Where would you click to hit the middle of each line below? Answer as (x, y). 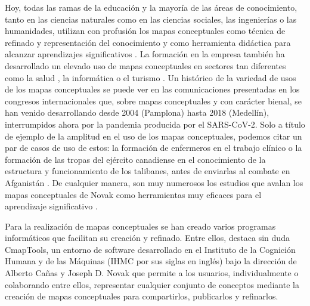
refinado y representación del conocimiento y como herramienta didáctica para (148, 42)
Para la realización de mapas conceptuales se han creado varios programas (140, 226)
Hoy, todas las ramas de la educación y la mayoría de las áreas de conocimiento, (151, 7)
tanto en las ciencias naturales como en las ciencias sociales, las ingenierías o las (151, 19)
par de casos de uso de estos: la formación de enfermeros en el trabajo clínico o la (154, 148)
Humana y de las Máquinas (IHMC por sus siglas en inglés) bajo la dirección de (151, 261)
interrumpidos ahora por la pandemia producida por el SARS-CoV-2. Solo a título (155, 124)
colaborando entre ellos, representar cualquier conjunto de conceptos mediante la (152, 284)
